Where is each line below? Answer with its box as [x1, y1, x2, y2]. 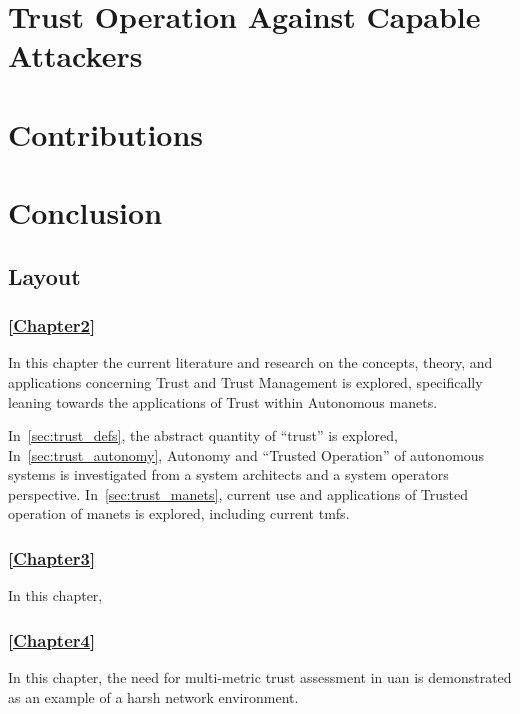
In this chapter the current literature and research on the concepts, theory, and [8, 352, 493, 373]
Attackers [8, 35, 143, 76]
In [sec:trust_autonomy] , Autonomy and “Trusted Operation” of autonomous [8, 444, 485, 465]
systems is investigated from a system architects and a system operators [8, 464, 449, 485]
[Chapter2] [8, 313, 96, 338]
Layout [8, 260, 81, 291]
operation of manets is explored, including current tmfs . [8, 503, 350, 524]
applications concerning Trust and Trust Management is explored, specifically [8, 371, 483, 392]
